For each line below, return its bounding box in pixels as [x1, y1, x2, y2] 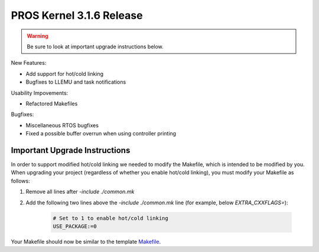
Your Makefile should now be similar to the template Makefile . [11, 238, 161, 245]
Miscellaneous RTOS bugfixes [25, 121, 99, 129]
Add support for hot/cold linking [25, 70, 103, 77]
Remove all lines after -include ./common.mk [25, 188, 135, 195]
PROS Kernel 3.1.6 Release [11, 9, 143, 22]
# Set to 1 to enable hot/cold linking [53, 215, 168, 221]
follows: [11, 177, 30, 184]
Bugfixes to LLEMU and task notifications [25, 78, 126, 85]
